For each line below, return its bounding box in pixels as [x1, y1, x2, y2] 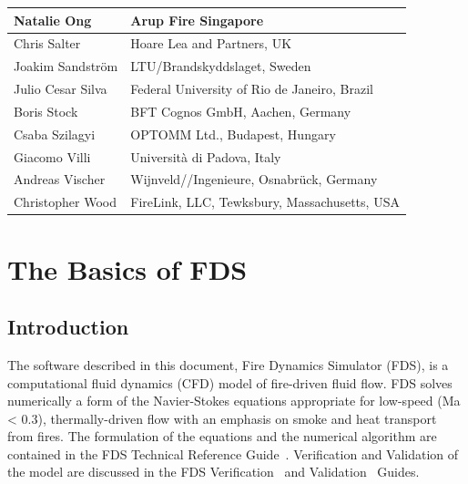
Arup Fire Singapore [130, 10, 264, 29]
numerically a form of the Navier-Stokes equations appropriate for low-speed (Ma [7, 391, 461, 410]
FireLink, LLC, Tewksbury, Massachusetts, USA [130, 192, 400, 211]
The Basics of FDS [7, 250, 248, 287]
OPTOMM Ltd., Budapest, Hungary [130, 124, 336, 143]
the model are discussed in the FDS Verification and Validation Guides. [7, 462, 420, 481]
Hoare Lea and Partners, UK [130, 34, 292, 53]
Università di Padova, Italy [130, 147, 281, 166]
